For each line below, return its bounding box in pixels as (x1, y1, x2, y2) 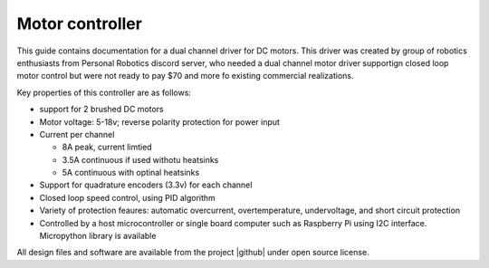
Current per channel (39, 129, 115, 139)
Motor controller (16, 14, 142, 33)
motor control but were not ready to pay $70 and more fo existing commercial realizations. (16, 71, 354, 81)
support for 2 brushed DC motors (39, 104, 164, 115)
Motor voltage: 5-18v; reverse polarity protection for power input (39, 116, 281, 127)
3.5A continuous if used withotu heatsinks (62, 154, 219, 165)
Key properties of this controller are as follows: (16, 87, 192, 98)
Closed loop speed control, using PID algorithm (39, 192, 216, 203)
